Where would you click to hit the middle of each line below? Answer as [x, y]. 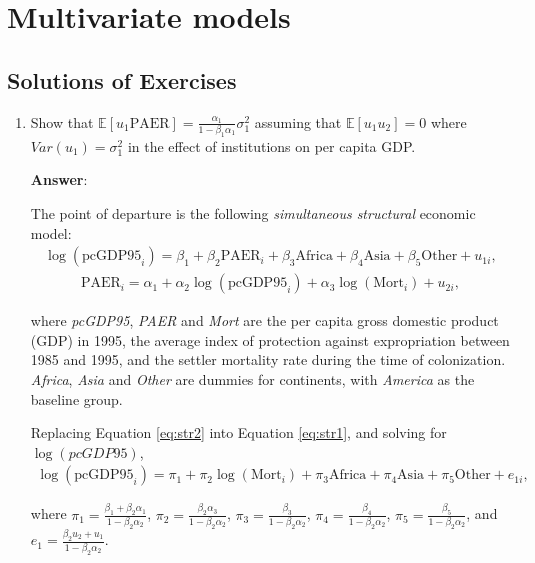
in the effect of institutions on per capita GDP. [271, 145]
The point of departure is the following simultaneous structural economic [253, 213]
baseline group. [76, 398]
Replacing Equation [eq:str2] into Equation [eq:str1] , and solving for [238, 432]
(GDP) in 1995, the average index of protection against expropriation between [270, 339]
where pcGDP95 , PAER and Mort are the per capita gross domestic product [264, 320]
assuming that [298, 121]
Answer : [59, 179]
